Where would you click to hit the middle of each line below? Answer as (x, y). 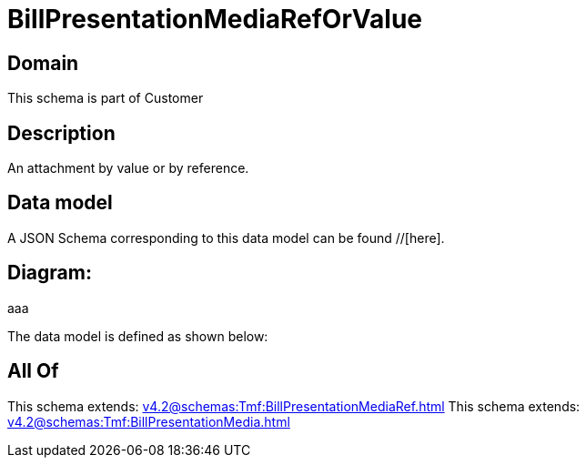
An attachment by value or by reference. (128, 168)
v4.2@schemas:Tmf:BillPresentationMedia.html (149, 421)
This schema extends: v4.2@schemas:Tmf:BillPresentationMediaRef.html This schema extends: (294, 406)
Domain (43, 63)
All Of (33, 371)
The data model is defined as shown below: (138, 336)
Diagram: (50, 273)
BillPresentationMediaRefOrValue (215, 19)
